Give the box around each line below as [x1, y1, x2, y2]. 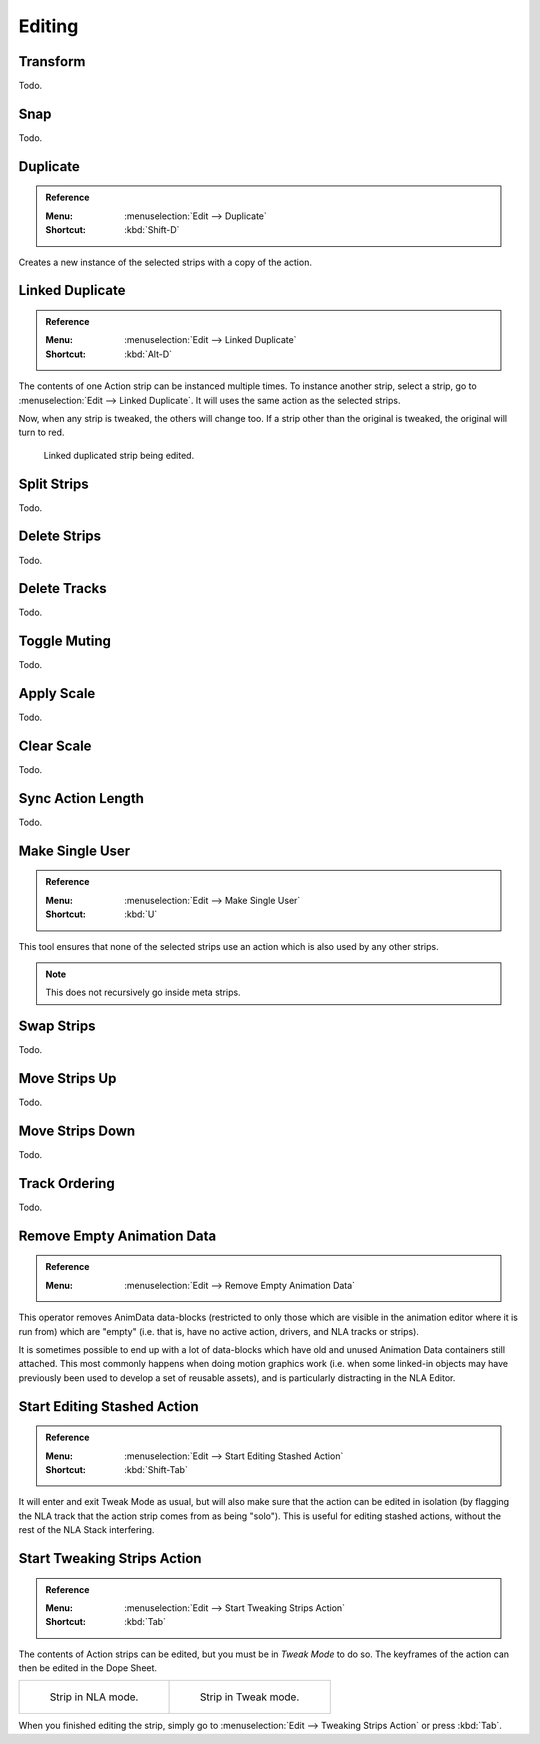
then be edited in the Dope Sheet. [18, 1662, 158, 1674]
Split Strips [18, 475, 89, 492]
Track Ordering [18, 1175, 115, 1192]
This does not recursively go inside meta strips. [45, 986, 241, 999]
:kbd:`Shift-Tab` [124, 1463, 189, 1475]
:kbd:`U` [124, 908, 158, 920]
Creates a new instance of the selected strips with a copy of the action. [18, 256, 312, 268]
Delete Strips [18, 528, 102, 545]
